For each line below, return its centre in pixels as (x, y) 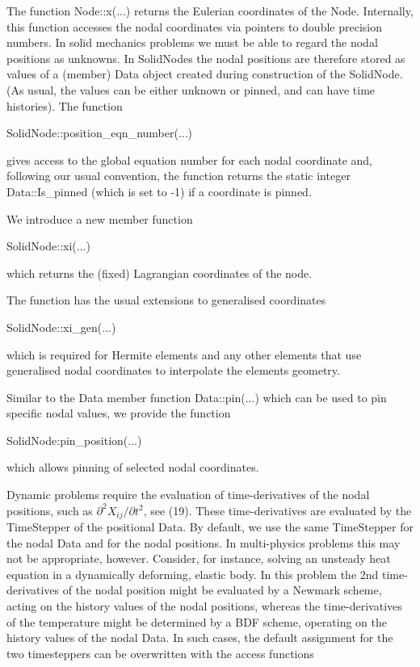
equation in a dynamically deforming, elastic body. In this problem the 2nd (193, 574)
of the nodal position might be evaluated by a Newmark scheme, (222, 590)
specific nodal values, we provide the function (119, 413)
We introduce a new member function (100, 218)
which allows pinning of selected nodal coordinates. (133, 467)
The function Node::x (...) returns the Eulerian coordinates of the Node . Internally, (210, 10)
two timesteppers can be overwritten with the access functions (160, 653)
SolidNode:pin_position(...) (74, 440)
